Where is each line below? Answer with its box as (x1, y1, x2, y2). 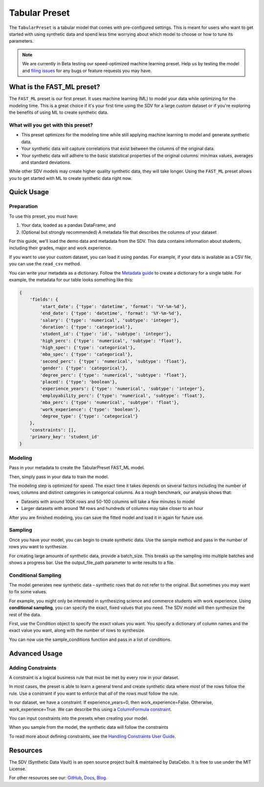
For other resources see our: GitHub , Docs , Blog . (9, 775, 108, 781)
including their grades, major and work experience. (9, 245, 112, 251)
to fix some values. (9, 589, 47, 595)
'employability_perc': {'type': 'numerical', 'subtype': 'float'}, (40, 393, 205, 398)
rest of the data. (9, 611, 42, 617)
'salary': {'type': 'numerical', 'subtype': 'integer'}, (40, 317, 179, 323)
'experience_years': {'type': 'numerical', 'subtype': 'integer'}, (40, 386, 205, 392)
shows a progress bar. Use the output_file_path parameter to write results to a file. (9, 559, 175, 565)
